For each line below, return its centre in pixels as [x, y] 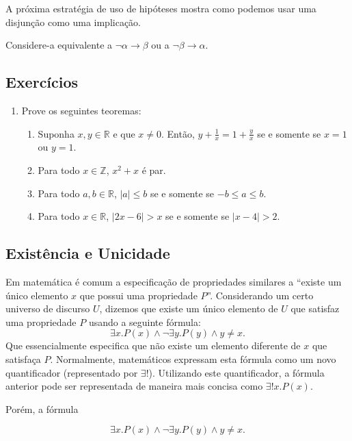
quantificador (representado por [72, 372]
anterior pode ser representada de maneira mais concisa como [134, 386]
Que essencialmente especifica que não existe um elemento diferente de [153, 345]
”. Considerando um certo [260, 295]
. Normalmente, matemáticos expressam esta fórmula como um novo [193, 358]
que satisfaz [315, 308]
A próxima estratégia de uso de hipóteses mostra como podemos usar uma [161, 8]
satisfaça [23, 358]
